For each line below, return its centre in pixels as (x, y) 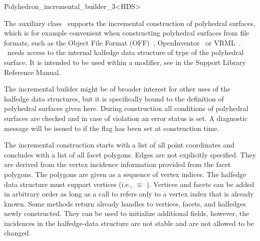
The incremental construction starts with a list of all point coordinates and (119, 145)
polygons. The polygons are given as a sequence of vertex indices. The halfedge (125, 174)
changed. (18, 233)
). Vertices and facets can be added (200, 184)
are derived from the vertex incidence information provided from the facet (117, 164)
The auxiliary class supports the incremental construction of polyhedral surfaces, (130, 23)
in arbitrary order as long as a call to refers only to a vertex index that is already (129, 194)
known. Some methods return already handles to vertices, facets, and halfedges (125, 203)
